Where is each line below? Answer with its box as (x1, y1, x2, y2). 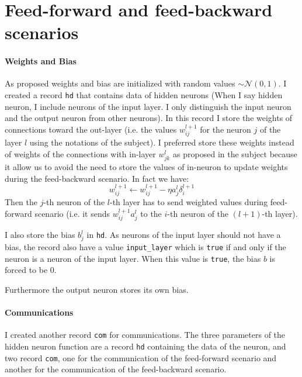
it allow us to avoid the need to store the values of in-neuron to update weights (5, 160, 288, 172)
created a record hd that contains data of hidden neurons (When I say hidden (5, 88, 283, 101)
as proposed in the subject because (173, 147, 297, 160)
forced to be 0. (5, 264, 57, 276)
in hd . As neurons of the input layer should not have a (86, 229, 281, 241)
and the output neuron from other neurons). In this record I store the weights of (5, 112, 293, 124)
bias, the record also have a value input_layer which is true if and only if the (5, 241, 286, 253)
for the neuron (200, 123, 251, 135)
